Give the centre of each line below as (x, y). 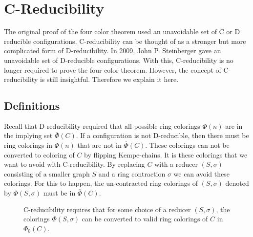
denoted (237, 183)
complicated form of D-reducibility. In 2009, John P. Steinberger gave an (113, 50)
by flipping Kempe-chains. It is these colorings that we (166, 154)
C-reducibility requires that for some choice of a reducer (107, 209)
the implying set (28, 135)
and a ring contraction (132, 173)
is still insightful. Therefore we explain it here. (109, 79)
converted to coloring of (39, 154)
